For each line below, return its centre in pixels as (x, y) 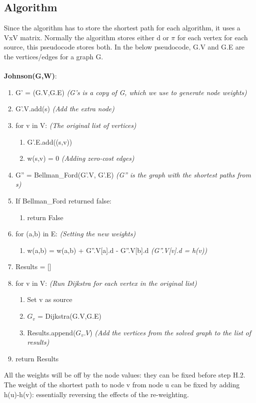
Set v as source (50, 299)
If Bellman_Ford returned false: (64, 200)
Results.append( (51, 332)
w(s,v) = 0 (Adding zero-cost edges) (81, 158)
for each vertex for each (213, 37)
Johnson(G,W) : (30, 76)
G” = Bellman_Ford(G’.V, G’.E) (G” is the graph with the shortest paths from (133, 174)
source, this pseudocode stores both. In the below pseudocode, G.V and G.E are (124, 47)
